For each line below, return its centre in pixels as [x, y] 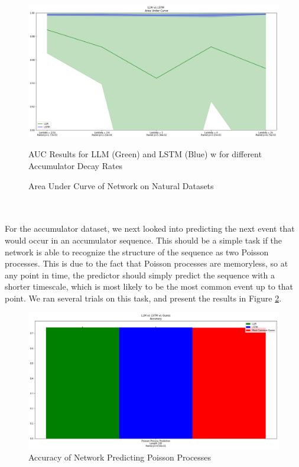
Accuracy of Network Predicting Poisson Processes [120, 457]
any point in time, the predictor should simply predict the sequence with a [140, 275]
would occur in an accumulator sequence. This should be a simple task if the [144, 240]
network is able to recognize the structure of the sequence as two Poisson [137, 252]
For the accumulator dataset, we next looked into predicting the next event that [150, 228]
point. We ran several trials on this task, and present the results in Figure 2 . [143, 298]
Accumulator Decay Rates [76, 166]
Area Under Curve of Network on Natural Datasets [121, 185]
